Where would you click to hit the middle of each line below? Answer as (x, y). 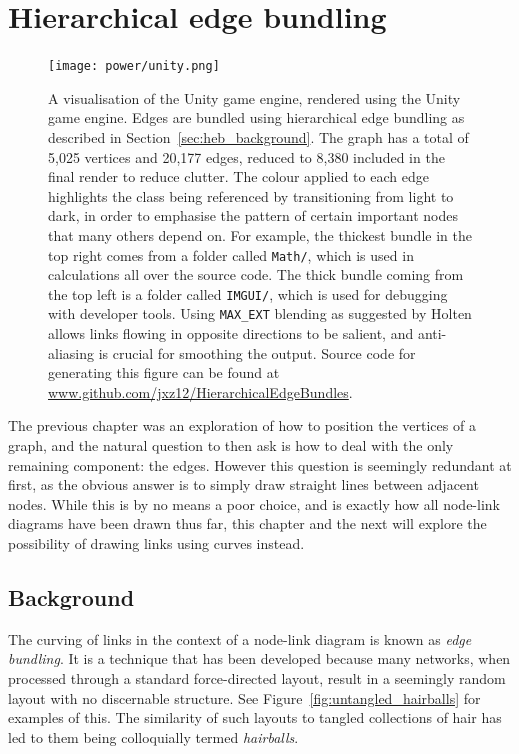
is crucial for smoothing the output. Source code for (257, 352)
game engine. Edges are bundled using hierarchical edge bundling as (256, 117)
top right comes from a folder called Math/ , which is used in (231, 254)
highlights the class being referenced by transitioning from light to (251, 195)
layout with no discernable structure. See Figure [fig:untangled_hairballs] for (244, 697)
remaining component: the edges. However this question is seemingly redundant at (260, 464)
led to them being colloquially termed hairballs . (153, 736)
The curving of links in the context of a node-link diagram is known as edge (240, 638)
